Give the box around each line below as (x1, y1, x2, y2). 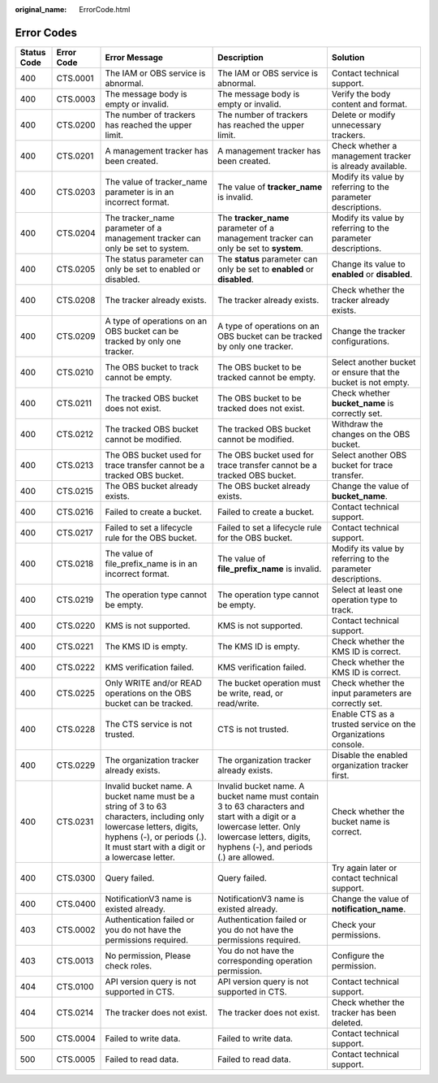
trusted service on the (331, 718, 416, 730)
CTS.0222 (56, 661, 96, 673)
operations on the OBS (105, 687, 192, 699)
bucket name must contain (217, 791, 320, 802)
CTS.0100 (56, 981, 94, 992)
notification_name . (331, 903, 406, 914)
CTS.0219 (56, 594, 94, 605)
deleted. (331, 1016, 363, 1028)
